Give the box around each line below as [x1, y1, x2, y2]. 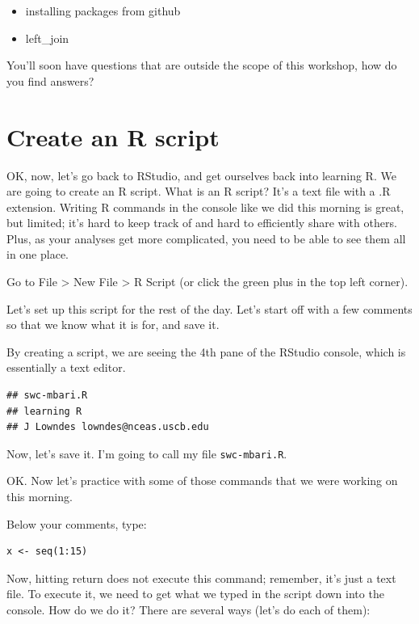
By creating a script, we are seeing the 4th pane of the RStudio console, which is [6, 343, 406, 360]
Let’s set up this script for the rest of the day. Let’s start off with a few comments [6, 300, 413, 317]
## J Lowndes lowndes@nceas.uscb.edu [6, 421, 209, 433]
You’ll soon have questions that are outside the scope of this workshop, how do [6, 57, 397, 74]
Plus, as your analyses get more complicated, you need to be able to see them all [6, 230, 406, 247]
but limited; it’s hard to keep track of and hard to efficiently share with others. [6, 214, 397, 231]
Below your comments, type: [6, 515, 147, 532]
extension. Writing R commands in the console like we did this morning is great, [6, 198, 404, 215]
